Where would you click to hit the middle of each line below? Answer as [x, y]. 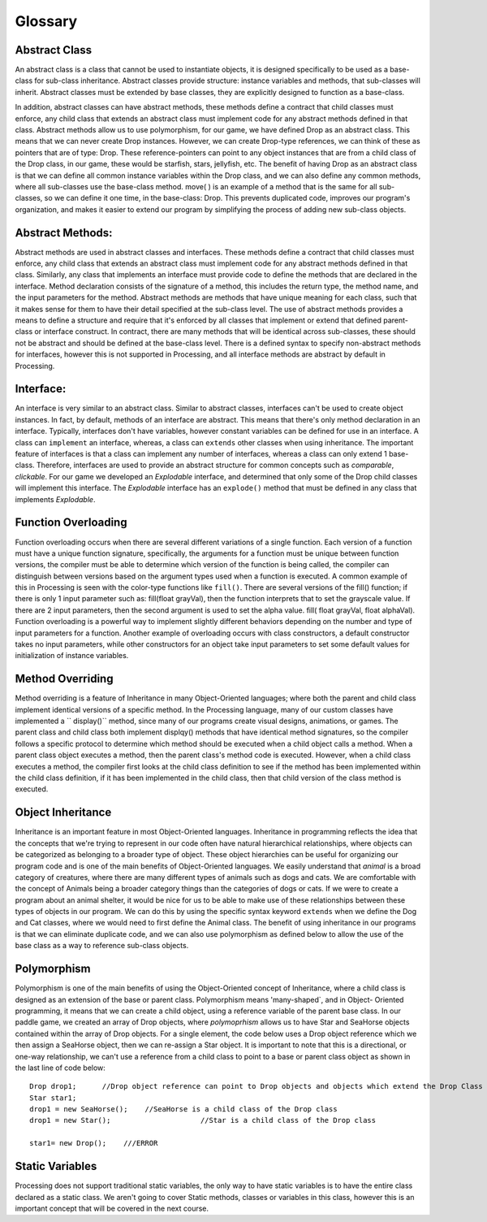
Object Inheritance [63, 812]
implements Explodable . [55, 499]
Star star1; [53, 1098]
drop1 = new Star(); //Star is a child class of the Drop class [203, 1120]
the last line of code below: [60, 1068]
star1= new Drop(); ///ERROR [94, 1143]
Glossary [46, 21]
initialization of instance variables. [72, 656]
